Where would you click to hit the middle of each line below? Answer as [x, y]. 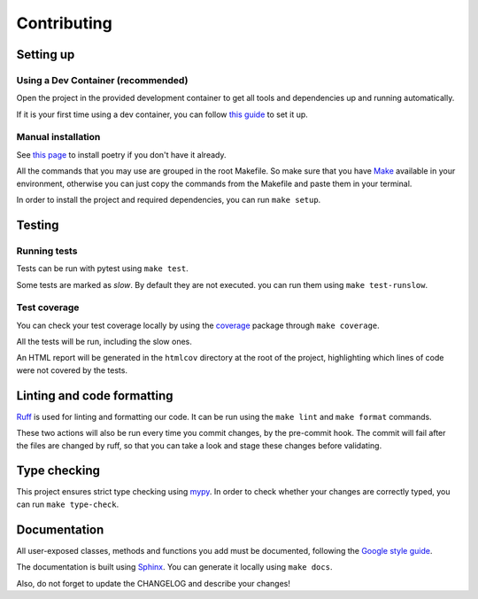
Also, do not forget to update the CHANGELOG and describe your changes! [154, 583]
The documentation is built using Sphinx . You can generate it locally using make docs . [174, 567]
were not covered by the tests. [72, 370]
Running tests [47, 251]
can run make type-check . [68, 504]
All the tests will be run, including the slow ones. [104, 342]
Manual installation [58, 137]
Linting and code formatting [95, 396]
